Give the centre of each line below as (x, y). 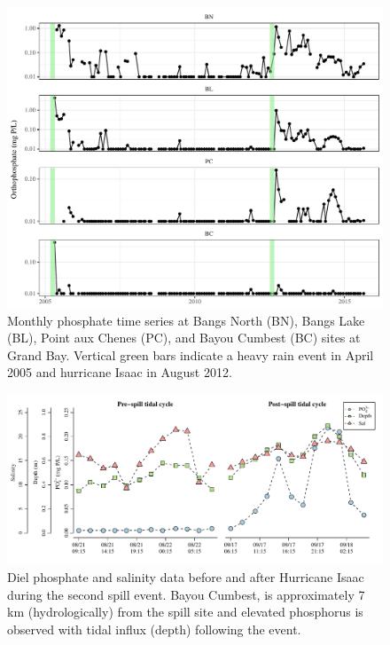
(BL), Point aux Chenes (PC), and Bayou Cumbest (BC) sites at (184, 338)
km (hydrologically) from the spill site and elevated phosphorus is (185, 612)
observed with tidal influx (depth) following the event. (154, 629)
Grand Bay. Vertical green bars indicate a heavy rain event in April (191, 354)
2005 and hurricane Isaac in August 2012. (120, 372)
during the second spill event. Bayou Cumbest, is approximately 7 (186, 594)
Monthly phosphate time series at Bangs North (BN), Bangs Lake (186, 320)
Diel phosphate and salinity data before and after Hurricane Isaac (186, 577)
